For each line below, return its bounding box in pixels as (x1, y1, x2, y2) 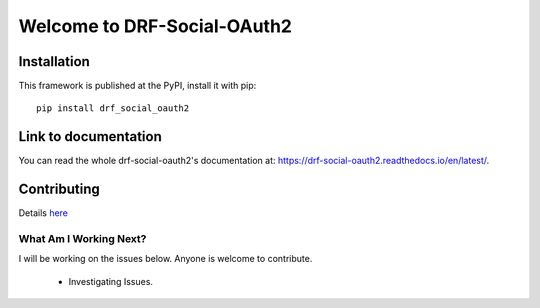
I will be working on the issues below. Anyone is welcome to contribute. (18, 253, 313, 265)
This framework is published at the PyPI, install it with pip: (18, 80, 257, 92)
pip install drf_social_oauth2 (36, 103, 190, 114)
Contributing (18, 181, 100, 198)
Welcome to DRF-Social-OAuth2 (18, 15, 292, 37)
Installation (18, 53, 90, 70)
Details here (18, 207, 69, 219)
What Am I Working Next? (18, 232, 147, 246)
